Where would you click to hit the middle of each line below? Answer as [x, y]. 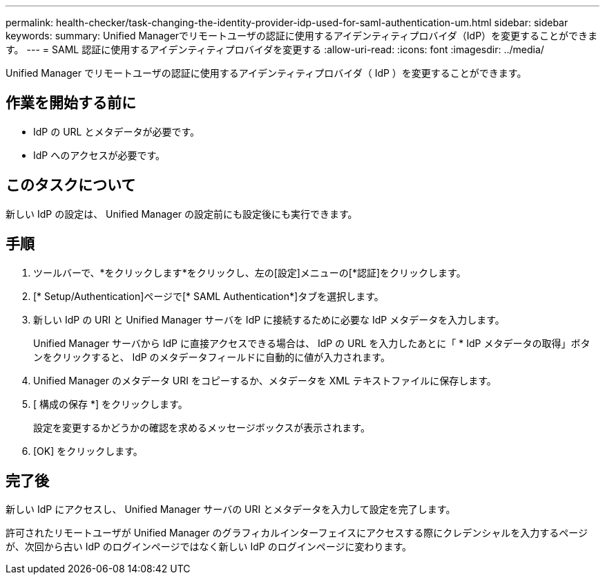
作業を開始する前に [71, 103]
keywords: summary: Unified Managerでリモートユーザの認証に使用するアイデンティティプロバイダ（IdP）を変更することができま [302, 36]
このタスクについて [71, 185]
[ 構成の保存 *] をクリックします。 [111, 404]
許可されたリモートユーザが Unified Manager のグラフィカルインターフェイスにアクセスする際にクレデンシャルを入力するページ [297, 533]
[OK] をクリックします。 [88, 451]
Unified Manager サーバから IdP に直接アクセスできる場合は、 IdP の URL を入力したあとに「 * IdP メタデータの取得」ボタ [312, 343]
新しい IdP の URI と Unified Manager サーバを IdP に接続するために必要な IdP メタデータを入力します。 [269, 319]
